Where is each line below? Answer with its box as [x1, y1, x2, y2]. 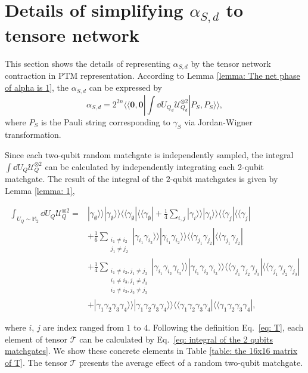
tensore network [5, 23, 139, 47]
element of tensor [5, 332, 68, 345]
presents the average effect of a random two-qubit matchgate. [79, 356, 303, 368]
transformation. [5, 128, 61, 141]
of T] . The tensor [5, 356, 67, 368]
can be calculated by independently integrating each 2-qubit [45, 160, 265, 172]
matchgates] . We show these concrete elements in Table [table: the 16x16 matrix [5, 344, 298, 357]
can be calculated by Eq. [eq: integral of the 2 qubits [79, 332, 273, 345]
